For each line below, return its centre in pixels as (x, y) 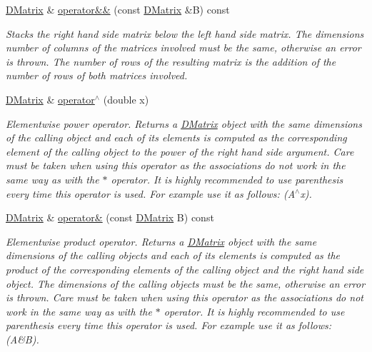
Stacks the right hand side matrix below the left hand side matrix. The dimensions (185, 33)
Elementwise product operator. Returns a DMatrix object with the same (161, 241)
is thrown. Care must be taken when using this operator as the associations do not (185, 297)
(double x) (126, 99)
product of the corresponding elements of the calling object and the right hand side (185, 269)
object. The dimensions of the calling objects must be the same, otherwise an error (186, 283)
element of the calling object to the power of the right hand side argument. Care (180, 151)
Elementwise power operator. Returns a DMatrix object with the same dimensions (184, 123)
